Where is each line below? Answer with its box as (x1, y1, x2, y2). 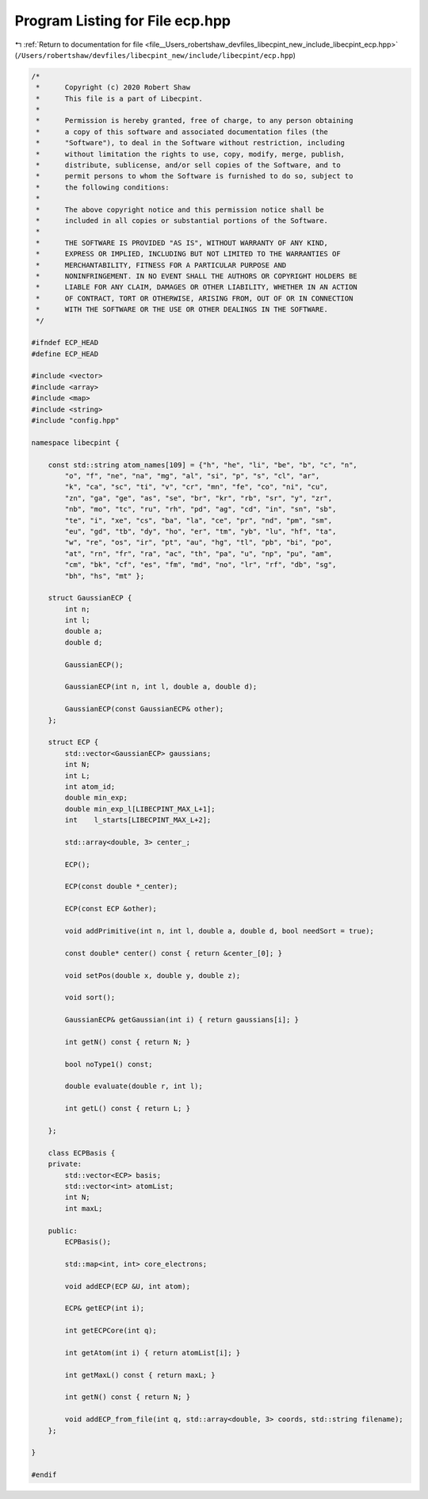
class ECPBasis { (48, 1148, 116, 1157)
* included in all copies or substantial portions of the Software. (36, 217, 329, 225)
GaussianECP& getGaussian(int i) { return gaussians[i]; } (64, 1015, 300, 1025)
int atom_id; (64, 782, 116, 791)
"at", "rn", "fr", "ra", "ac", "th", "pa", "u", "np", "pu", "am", (64, 549, 333, 558)
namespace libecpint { (31, 438, 120, 447)
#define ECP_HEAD (31, 349, 99, 358)
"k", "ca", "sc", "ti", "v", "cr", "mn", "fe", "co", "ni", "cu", (64, 482, 329, 492)
